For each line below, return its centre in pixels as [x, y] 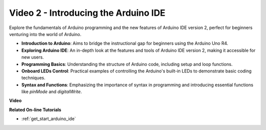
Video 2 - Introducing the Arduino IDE [87, 13]
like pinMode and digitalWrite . [52, 92]
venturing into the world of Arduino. [45, 34]
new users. [33, 57]
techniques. [33, 78]
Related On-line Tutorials [35, 110]
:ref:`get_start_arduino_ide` [49, 119]
